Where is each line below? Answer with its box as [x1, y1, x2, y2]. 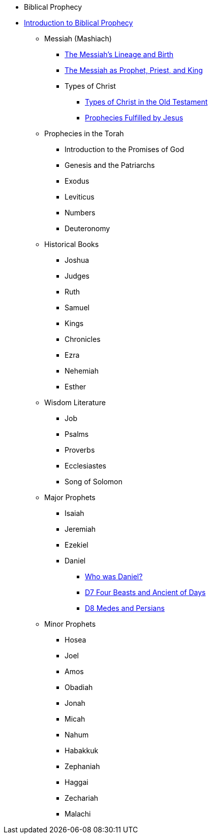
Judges [65, 272, 89, 280]
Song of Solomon [65, 477, 123, 486]
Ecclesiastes [65, 461, 106, 470]
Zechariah [65, 794, 99, 802]
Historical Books [44, 240, 99, 249]
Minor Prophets [44, 620, 96, 628]
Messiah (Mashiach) [44, 34, 112, 43]
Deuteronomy [65, 224, 110, 233]
